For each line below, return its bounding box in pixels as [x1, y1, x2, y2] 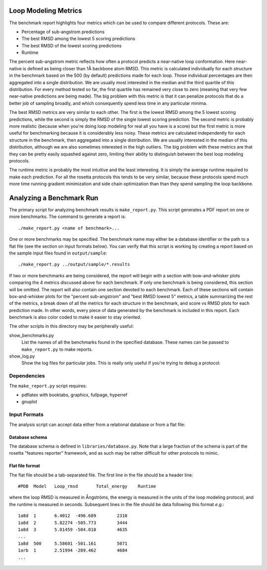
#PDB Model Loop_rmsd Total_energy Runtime [18, 483, 156, 489]
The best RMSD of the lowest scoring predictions [21, 43, 122, 49]
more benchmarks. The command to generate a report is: [9, 213, 126, 220]
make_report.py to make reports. [21, 346, 93, 352]
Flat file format [9, 463, 41, 469]
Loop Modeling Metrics [9, 6, 82, 15]
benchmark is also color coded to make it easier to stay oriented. [9, 314, 141, 320]
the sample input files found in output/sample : [9, 250, 107, 256]
